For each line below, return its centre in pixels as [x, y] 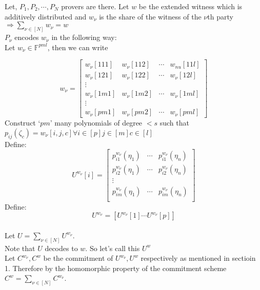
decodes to [61, 248]
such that [174, 123]
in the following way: [84, 37]
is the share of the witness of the [150, 16]
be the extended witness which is [191, 6]
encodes [27, 37]
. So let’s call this [113, 248]
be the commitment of [78, 258]
